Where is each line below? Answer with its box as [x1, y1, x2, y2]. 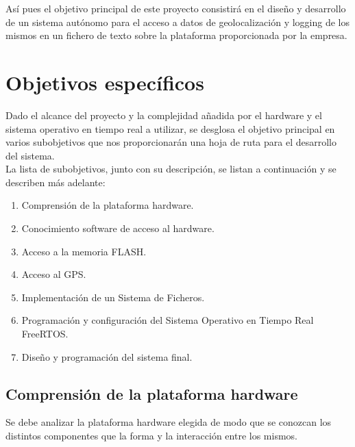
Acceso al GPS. [21, 267, 86, 281]
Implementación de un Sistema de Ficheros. [21, 290, 205, 304]
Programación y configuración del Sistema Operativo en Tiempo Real [21, 313, 314, 327]
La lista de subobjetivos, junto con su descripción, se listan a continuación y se [5, 162, 336, 176]
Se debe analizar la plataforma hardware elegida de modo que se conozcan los [5, 415, 332, 429]
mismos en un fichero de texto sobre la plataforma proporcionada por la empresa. [5, 28, 347, 42]
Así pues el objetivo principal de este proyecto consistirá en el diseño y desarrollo [5, 1, 346, 15]
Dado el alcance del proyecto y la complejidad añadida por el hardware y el [5, 107, 322, 122]
